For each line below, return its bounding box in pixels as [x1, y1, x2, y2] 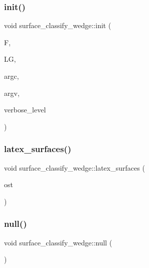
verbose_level [4, 104, 46, 115]
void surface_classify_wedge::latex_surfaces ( [4, 162, 145, 173]
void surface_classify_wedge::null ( [4, 237, 112, 247]
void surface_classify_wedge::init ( [4, 20, 111, 31]
